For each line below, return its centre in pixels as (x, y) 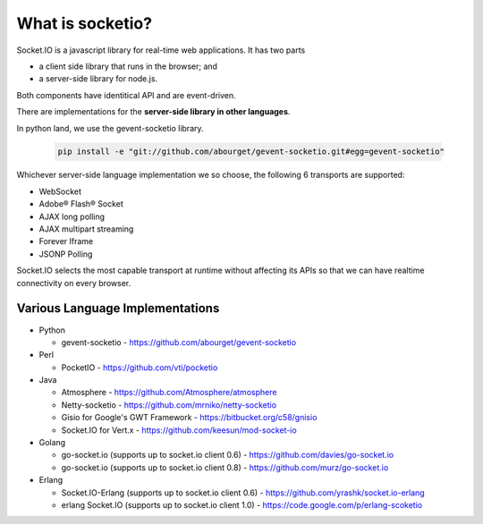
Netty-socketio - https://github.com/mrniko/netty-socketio (169, 405)
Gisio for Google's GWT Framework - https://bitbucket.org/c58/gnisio (189, 418)
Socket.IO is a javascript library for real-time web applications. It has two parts (161, 50)
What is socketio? (84, 23)
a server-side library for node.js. (98, 79)
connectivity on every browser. (74, 283)
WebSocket (60, 191)
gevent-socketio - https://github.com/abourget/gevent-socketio (179, 342)
